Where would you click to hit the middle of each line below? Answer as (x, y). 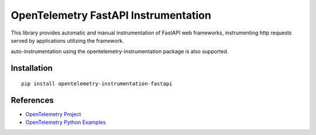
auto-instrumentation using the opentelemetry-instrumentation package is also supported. (120, 51)
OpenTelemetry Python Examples (66, 122)
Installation (32, 68)
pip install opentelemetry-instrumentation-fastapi (97, 84)
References (32, 100)
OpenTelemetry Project (53, 114)
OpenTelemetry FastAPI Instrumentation (111, 15)
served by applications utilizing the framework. (67, 40)
